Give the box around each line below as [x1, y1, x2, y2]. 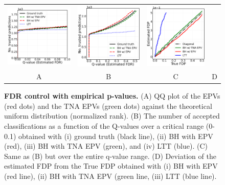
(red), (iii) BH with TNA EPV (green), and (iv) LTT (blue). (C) [4, 141, 208, 151]
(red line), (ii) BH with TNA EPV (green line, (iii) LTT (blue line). [4, 170, 217, 181]
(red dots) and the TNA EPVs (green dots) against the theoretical [4, 100, 212, 111]
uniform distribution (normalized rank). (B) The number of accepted [4, 110, 220, 121]
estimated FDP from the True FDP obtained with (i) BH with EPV [4, 160, 218, 171]
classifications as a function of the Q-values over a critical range [4, 120, 204, 131]
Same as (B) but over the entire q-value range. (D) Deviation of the [4, 150, 216, 161]
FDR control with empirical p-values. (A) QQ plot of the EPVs [4, 90, 220, 101]
